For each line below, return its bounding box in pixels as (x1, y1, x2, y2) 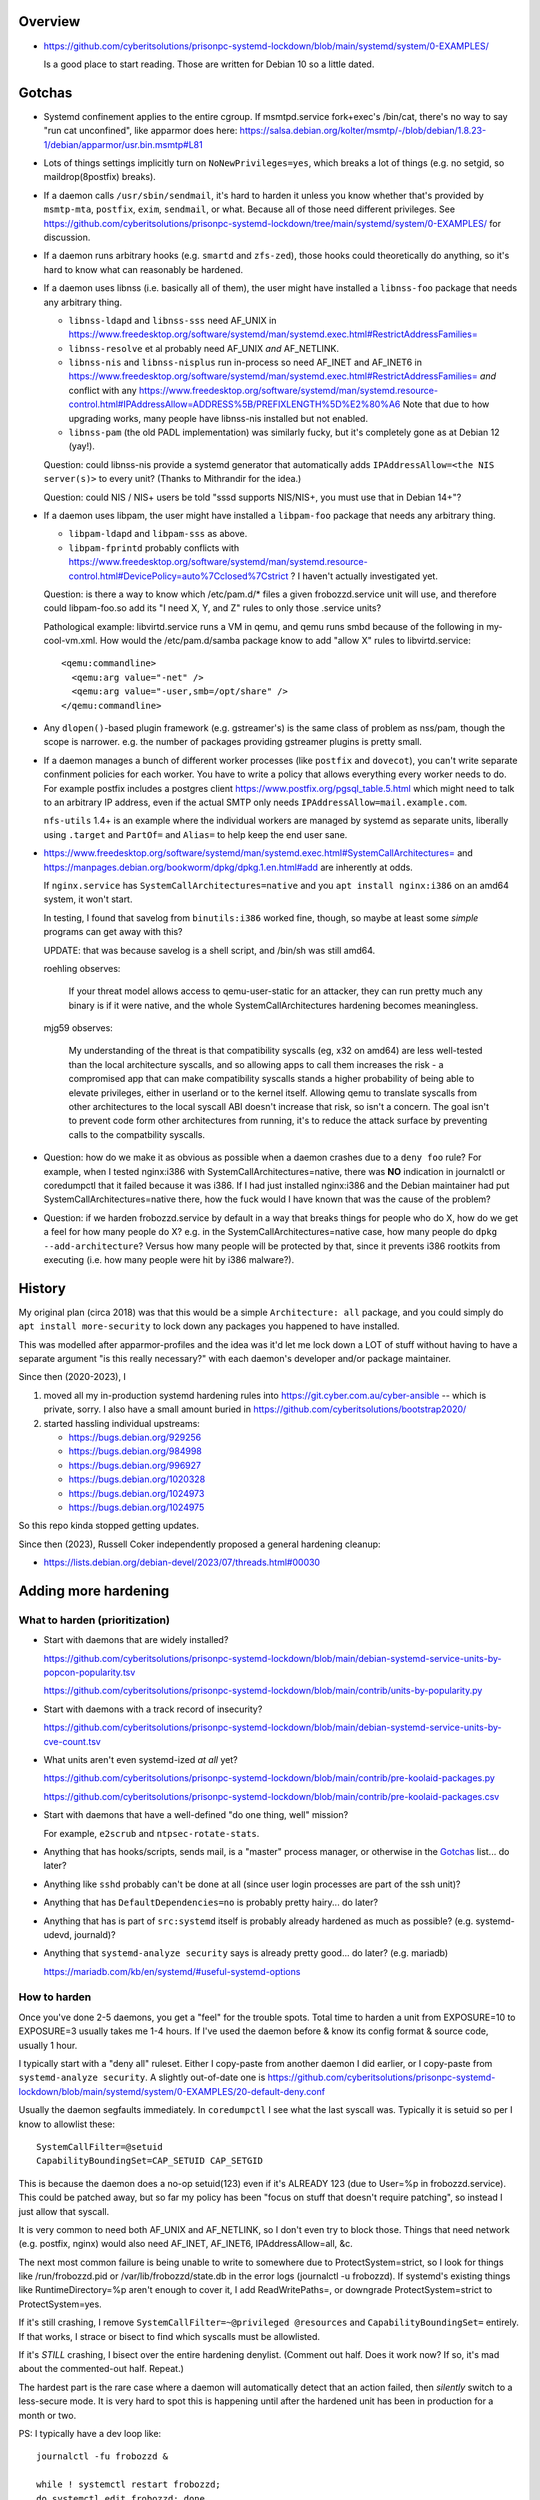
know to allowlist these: (18, 2118, 115, 2130)
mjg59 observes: (43, 1022, 114, 1034)
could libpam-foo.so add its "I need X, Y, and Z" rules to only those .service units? (43, 602, 382, 614)
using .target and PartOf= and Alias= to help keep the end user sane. (43, 828, 348, 840)
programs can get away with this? (43, 926, 184, 938)
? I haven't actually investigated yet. (290, 570, 439, 582)
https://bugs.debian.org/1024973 (68, 1487, 205, 1499)
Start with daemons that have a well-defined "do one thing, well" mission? (43, 1809, 349, 1821)
